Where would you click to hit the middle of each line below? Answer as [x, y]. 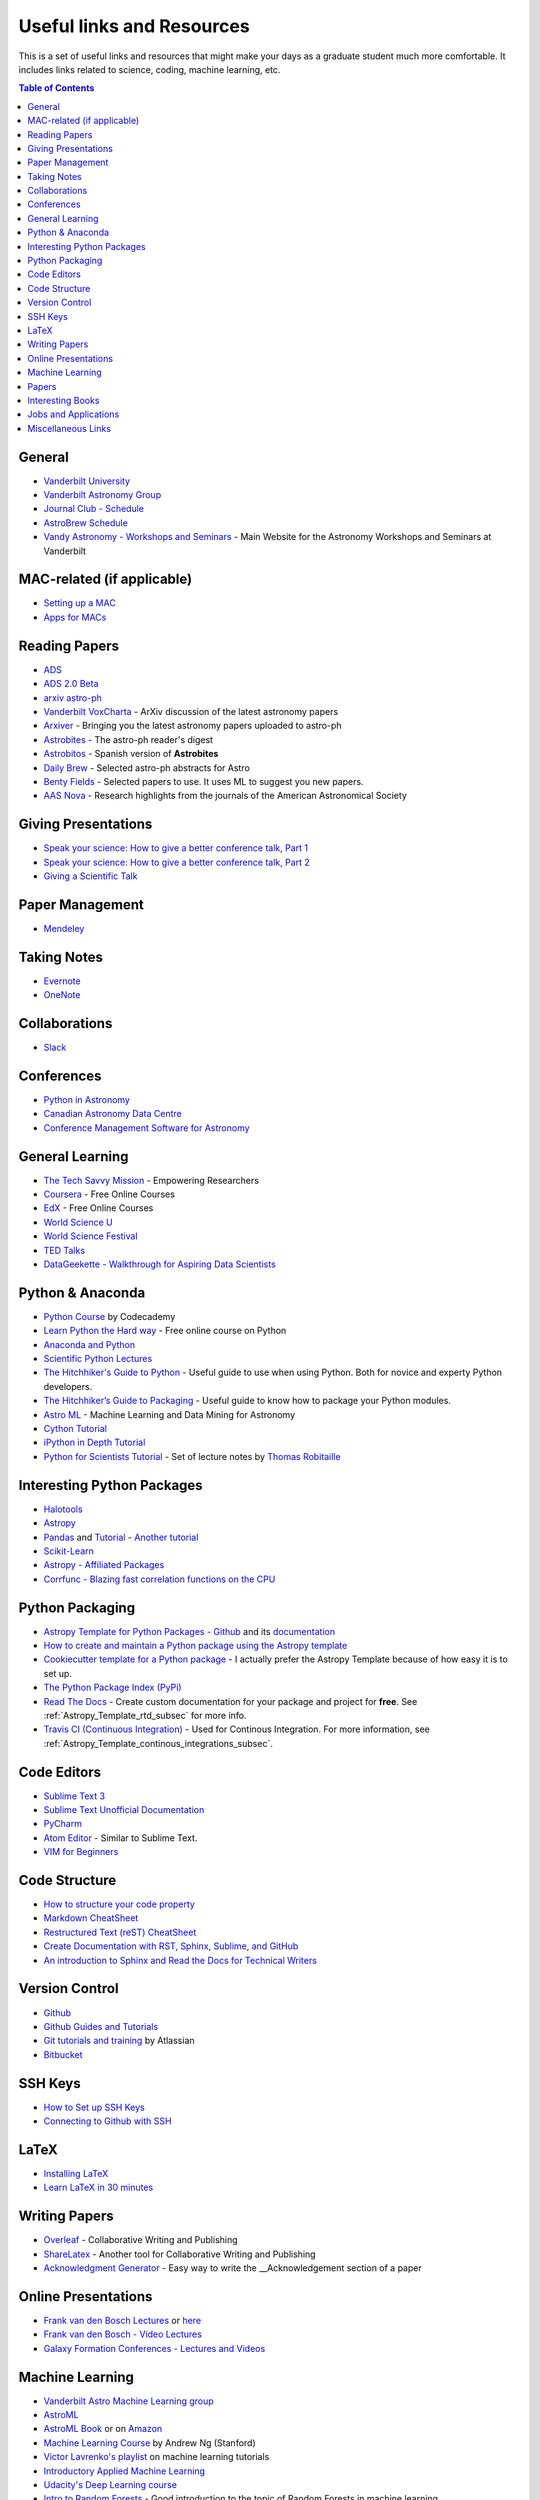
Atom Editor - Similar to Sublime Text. [120, 1837]
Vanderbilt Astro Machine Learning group [128, 2401]
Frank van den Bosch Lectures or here [122, 2320]
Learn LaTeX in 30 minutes [98, 2187]
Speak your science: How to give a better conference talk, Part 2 [176, 862]
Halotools [63, 1509]
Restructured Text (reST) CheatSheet [120, 1932]
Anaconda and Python [89, 1344]
